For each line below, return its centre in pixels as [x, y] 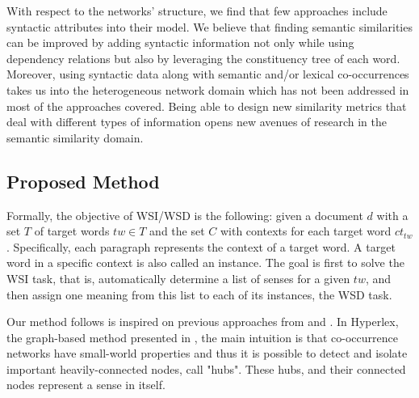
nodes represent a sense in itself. [86, 385]
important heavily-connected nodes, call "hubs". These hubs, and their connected [206, 368]
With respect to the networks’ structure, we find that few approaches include [197, 11]
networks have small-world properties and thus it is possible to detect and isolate [207, 353]
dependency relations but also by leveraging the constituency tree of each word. [203, 58]
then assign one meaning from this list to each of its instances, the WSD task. [199, 294]
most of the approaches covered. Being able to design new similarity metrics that [207, 106]
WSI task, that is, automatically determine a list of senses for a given [178, 278]
